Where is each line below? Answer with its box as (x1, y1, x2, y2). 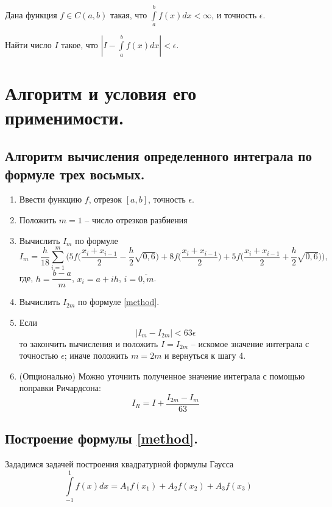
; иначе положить (64, 349, 129, 362)
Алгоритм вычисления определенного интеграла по (5, 146, 312, 165)
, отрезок (88, 193, 122, 206)
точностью (19, 349, 58, 362)
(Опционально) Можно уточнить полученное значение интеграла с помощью (19, 369, 305, 382)
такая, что (110, 8, 147, 21)
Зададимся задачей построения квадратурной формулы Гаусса (5, 458, 234, 470)
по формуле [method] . (78, 295, 160, 308)
